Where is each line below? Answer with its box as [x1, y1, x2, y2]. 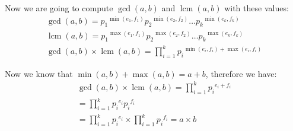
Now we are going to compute [5, 2, 113, 14]
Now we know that [5, 67, 73, 79]
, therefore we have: [205, 67, 277, 79]
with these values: [224, 2, 289, 14]
